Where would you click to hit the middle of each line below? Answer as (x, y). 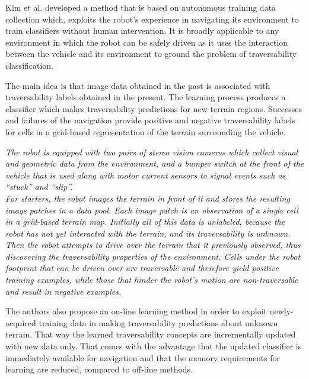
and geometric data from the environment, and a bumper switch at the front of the (155, 163)
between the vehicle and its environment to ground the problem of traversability (151, 54)
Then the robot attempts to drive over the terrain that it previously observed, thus (153, 245)
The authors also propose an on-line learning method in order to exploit (136, 311)
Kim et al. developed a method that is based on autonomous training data (141, 7)
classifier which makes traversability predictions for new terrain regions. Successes (154, 108)
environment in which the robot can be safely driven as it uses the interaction (147, 42)
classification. (30, 65)
